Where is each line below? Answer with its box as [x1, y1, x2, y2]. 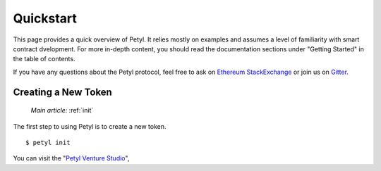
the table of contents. [13, 55, 75, 63]
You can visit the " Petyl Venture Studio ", [13, 154, 130, 163]
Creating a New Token [13, 86, 112, 98]
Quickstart [13, 11, 78, 26]
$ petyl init [25, 138, 71, 146]
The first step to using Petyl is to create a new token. [13, 122, 167, 130]
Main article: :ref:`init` [30, 106, 94, 115]
